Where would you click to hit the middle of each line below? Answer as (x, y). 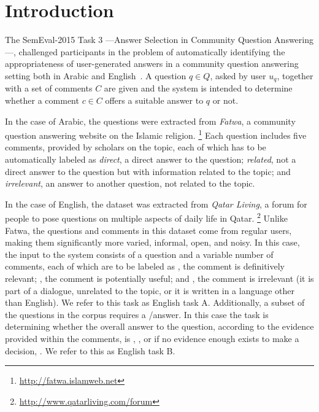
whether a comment (42, 100)
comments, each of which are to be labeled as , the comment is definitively (145, 266)
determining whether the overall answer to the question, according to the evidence (159, 326)
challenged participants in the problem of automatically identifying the (152, 51)
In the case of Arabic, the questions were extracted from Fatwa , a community (150, 121)
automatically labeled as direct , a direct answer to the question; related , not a (151, 159)
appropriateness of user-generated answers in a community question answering (152, 64)
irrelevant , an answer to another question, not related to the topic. (130, 183)
